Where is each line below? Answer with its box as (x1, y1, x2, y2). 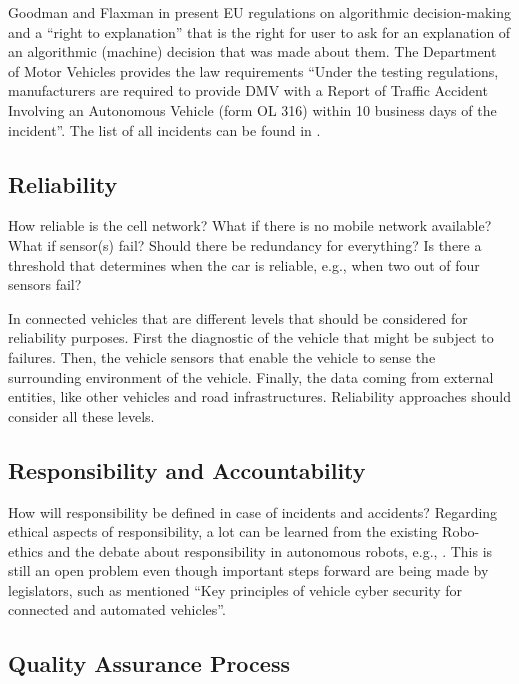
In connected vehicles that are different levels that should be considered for (8, 307, 468, 328)
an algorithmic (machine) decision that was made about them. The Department (8, 41, 497, 62)
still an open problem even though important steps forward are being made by (8, 560, 489, 581)
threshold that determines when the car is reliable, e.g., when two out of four (8, 254, 480, 275)
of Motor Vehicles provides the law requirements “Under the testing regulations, (8, 60, 499, 81)
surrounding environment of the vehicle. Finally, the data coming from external (8, 366, 494, 387)
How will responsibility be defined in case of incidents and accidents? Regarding (8, 501, 498, 522)
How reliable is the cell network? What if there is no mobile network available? (8, 215, 492, 236)
